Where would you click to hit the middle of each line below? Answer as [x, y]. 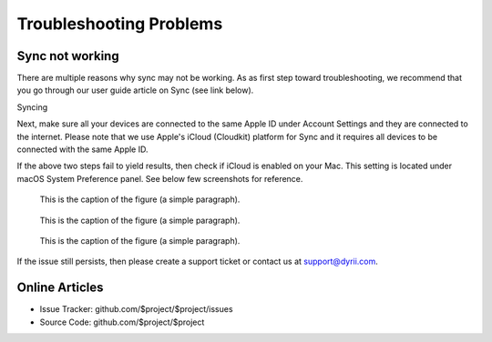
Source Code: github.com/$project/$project [122, 322]
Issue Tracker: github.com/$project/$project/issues [136, 309]
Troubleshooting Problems [120, 24]
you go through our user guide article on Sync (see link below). [135, 90]
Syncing [32, 107]
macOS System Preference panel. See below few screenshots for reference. [160, 178]
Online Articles [60, 288]
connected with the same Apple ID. [83, 149]
